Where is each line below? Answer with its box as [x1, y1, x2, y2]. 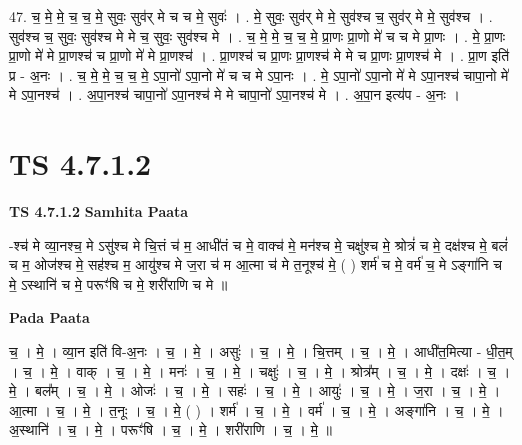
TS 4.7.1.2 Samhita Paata [9, 201, 189, 222]
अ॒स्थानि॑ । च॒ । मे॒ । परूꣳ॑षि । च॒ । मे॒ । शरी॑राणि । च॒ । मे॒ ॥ [9, 419, 332, 440]
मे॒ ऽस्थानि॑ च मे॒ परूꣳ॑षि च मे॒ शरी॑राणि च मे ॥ [9, 273, 228, 294]
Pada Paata [9, 307, 90, 328]
